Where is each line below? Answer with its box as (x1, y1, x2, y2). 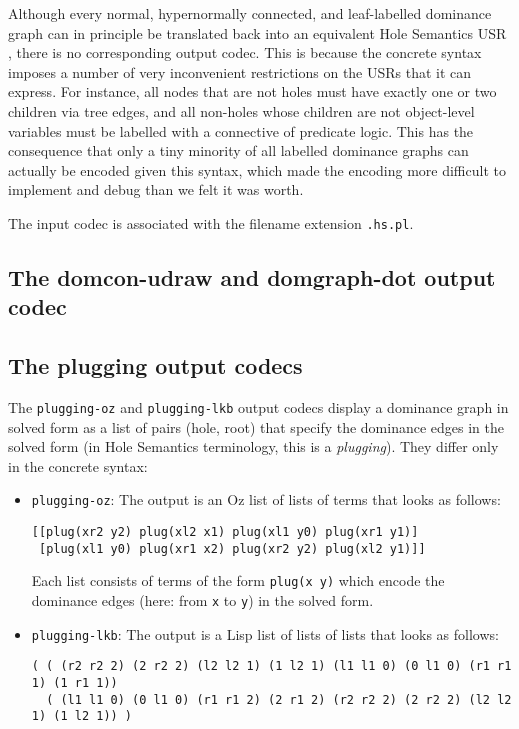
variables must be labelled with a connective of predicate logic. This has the (8, 120, 474, 141)
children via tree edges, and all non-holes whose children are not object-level (8, 100, 475, 121)
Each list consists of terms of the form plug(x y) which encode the (31, 570, 445, 591)
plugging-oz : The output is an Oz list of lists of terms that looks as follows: (31, 489, 501, 510)
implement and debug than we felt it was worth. (8, 179, 304, 200)
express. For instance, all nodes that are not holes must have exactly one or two (8, 81, 497, 102)
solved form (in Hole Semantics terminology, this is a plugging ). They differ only (8, 436, 499, 457)
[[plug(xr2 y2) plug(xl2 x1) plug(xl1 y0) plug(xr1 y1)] (31, 525, 419, 540)
